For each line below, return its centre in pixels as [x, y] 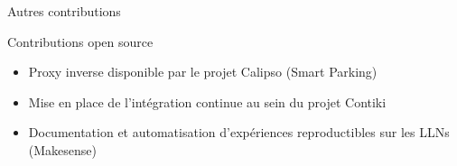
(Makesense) [62, 149]
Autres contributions [64, 11]
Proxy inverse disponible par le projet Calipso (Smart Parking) [203, 72]
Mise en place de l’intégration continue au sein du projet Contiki [207, 101]
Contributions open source [80, 41]
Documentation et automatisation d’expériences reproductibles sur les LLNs [239, 132]
